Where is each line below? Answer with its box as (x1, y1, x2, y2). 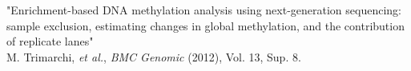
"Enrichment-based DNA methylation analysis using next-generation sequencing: (6, 2, 401, 18)
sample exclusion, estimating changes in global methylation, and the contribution (6, 17, 405, 34)
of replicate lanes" (6, 33, 94, 49)
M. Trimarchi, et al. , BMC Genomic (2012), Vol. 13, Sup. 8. (6, 48, 301, 65)
